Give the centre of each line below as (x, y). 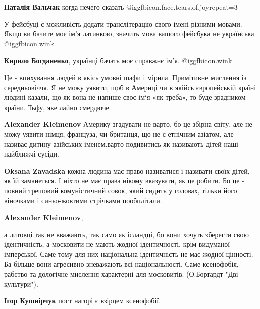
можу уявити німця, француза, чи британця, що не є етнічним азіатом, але (119, 134)
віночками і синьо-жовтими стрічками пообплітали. (83, 200)
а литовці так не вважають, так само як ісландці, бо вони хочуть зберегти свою (126, 234)
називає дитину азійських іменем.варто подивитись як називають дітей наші (121, 144)
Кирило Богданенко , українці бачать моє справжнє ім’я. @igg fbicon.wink (118, 60)
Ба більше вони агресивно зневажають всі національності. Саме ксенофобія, (121, 264)
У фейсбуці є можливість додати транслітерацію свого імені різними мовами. (123, 23)
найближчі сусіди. (32, 154)
